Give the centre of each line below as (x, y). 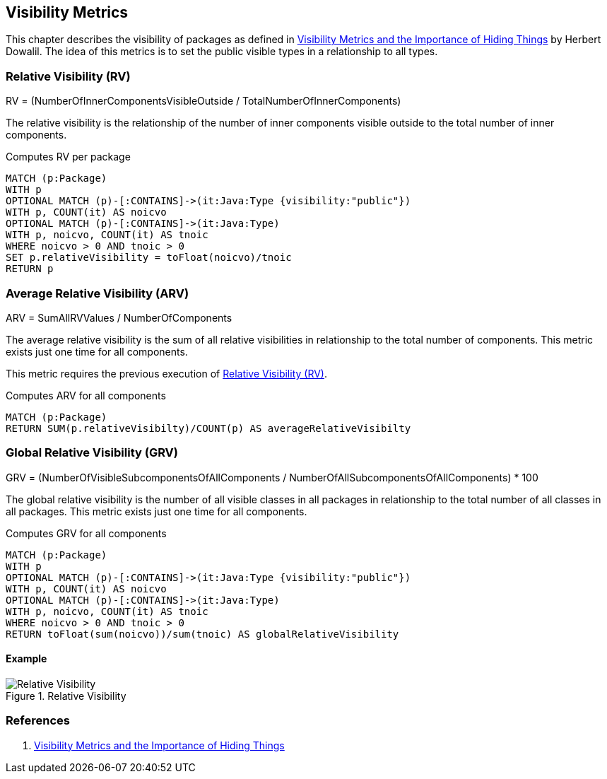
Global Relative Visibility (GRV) (92, 453)
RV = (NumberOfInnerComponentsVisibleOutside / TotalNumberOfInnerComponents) (204, 101)
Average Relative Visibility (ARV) (98, 293)
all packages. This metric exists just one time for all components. (157, 511)
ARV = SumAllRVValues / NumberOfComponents (119, 317)
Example (26, 659)
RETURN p (30, 269)
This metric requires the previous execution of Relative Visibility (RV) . (166, 373)
